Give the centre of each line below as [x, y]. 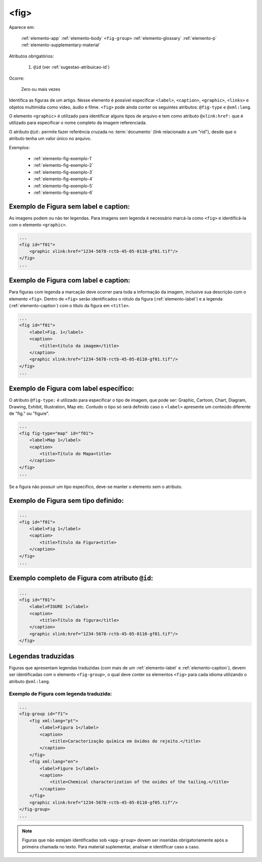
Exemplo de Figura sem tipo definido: [66, 501]
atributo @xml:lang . [30, 681]
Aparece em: [22, 27]
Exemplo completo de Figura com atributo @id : [81, 578]
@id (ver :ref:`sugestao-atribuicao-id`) [72, 67]
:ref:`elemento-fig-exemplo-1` [63, 158]
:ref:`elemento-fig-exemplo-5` [63, 186]
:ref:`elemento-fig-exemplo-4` [64, 179]
